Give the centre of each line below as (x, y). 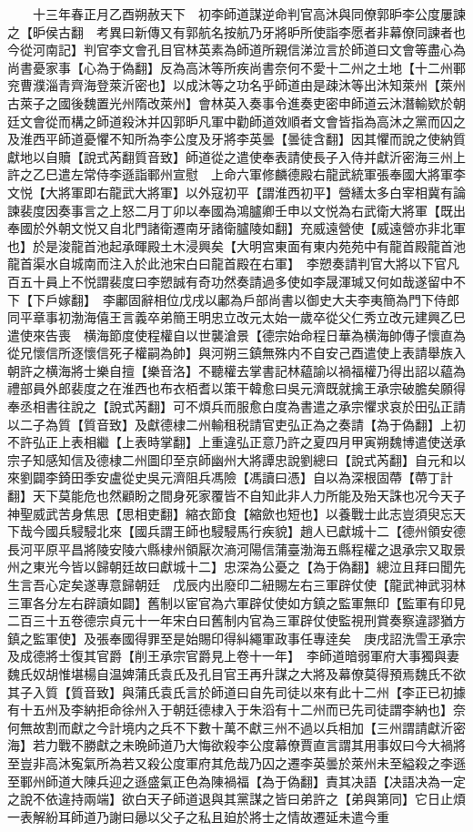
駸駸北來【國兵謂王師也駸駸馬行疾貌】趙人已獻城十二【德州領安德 (268, 531)
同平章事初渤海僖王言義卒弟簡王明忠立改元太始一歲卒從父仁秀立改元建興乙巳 (236, 317)
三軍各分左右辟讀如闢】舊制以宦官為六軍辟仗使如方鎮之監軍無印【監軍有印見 (236, 602)
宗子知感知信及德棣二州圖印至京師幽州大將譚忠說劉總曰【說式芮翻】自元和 (230, 459)
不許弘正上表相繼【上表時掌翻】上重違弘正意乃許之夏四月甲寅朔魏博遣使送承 (236, 442)
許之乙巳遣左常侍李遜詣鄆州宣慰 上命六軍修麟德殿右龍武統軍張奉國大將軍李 (236, 174)
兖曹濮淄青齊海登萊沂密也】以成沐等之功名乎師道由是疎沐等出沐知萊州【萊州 (236, 85)
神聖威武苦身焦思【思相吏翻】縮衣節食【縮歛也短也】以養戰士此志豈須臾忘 (230, 513)
